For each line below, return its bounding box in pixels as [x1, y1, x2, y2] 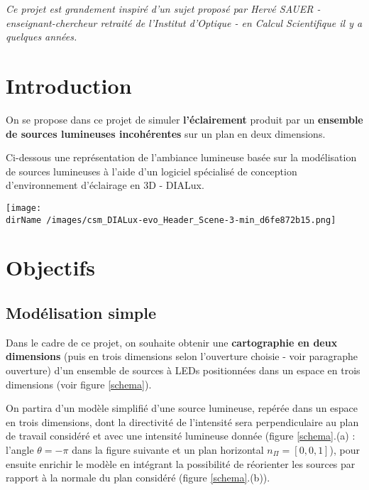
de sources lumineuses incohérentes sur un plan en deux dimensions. [6, 126, 326, 141]
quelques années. [6, 29, 77, 44]
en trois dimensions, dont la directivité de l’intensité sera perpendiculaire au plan [6, 414, 359, 429]
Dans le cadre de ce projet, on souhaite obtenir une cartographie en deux [6, 334, 338, 349]
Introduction [6, 70, 132, 99]
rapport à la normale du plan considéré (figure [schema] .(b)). [6, 470, 270, 485]
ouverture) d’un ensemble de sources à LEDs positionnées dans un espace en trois [6, 362, 360, 377]
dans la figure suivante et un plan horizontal [72, 442, 264, 457]
